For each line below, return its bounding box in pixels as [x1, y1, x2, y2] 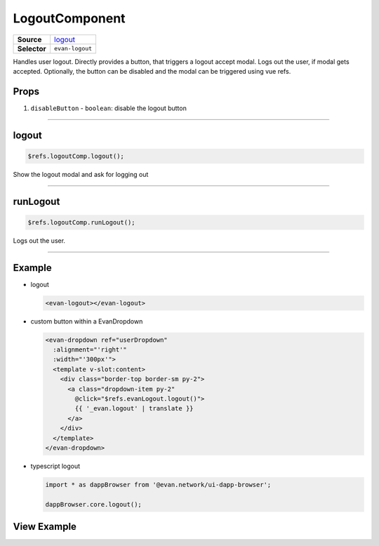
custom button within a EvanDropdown [30, 317, 143, 326]
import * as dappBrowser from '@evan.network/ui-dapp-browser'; [45, 481, 272, 488]
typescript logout [30, 462, 81, 470]
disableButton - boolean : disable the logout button [30, 104, 187, 112]
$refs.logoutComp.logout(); [27, 152, 124, 160]
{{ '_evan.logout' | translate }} [74, 404, 194, 413]
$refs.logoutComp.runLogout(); [27, 218, 136, 226]
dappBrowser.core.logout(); [45, 500, 142, 508]
